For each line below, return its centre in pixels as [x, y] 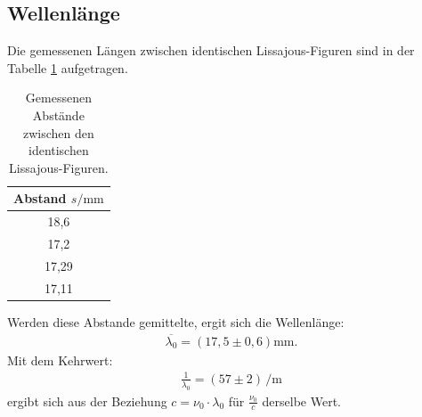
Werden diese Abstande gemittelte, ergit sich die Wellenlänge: [176, 321]
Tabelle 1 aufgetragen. [68, 67]
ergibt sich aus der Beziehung [87, 401]
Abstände [58, 114]
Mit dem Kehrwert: [60, 360]
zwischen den [58, 132]
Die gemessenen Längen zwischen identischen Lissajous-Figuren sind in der [211, 50]
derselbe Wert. [301, 401]
